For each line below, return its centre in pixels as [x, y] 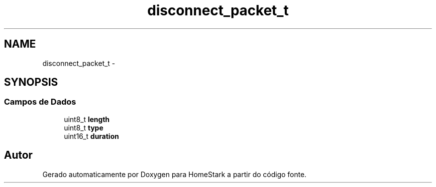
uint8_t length [87, 119]
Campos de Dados [40, 102]
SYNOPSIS [31, 82]
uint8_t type [84, 127]
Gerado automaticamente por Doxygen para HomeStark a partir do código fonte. [174, 174]
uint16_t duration [91, 136]
